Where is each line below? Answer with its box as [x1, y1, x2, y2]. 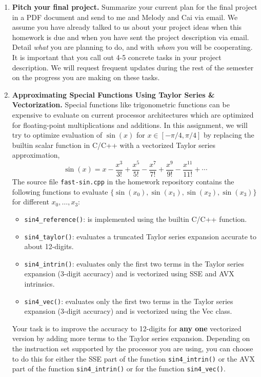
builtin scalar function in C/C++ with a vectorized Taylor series [12, 139, 216, 150]
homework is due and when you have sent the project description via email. [12, 31, 249, 42]
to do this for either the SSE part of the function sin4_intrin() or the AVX [12, 353, 255, 364]
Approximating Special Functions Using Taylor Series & [12, 89, 215, 100]
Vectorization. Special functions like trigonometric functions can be [12, 99, 230, 110]
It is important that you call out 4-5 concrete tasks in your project [12, 51, 222, 62]
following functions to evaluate [12, 186, 108, 197]
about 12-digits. [24, 241, 74, 252]
